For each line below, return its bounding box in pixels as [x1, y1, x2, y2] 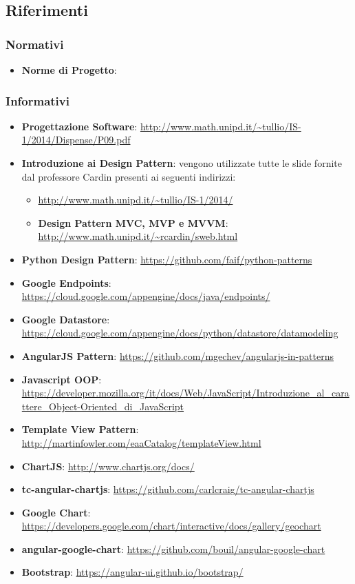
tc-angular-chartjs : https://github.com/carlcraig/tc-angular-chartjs [21, 482, 314, 496]
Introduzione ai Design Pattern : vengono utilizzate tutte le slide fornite [21, 156, 342, 170]
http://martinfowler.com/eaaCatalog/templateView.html [21, 435, 261, 450]
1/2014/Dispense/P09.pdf [21, 132, 131, 147]
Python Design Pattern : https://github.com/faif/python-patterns [21, 252, 312, 266]
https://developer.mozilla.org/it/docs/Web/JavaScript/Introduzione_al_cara [21, 385, 349, 400]
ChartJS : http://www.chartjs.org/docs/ [21, 459, 195, 473]
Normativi [6, 35, 64, 52]
